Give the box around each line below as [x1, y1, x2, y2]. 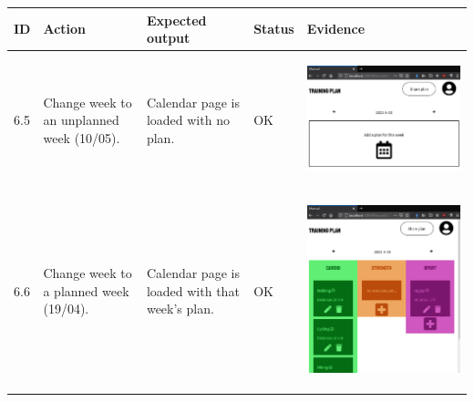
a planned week [43, 281, 129, 300]
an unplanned [43, 110, 119, 129]
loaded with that [146, 281, 240, 300]
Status [253, 19, 294, 38]
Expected [146, 10, 207, 29]
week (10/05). [43, 128, 120, 147]
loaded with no [146, 110, 230, 129]
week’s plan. [146, 299, 214, 318]
